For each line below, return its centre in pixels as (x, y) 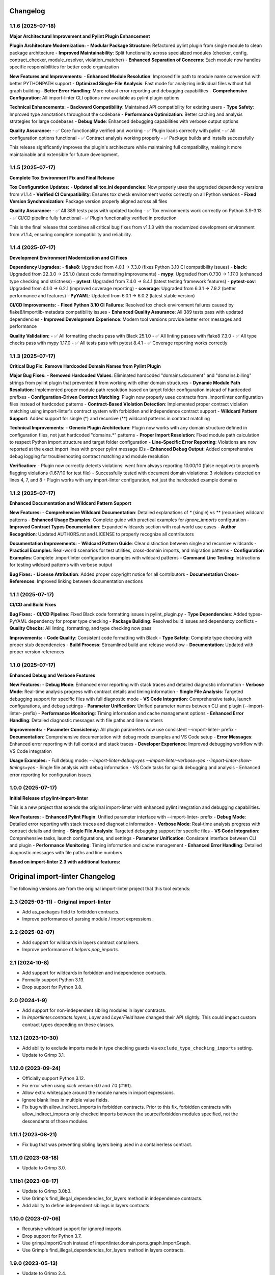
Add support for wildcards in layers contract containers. (81, 942)
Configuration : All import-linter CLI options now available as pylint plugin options (94, 97)
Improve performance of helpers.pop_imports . (71, 949)
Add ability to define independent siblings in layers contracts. (86, 1205)
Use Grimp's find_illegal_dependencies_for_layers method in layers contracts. (104, 1250)
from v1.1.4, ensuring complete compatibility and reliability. (71, 234)
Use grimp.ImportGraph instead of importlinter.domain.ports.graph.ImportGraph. (106, 1243)
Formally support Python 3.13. (53, 980)
